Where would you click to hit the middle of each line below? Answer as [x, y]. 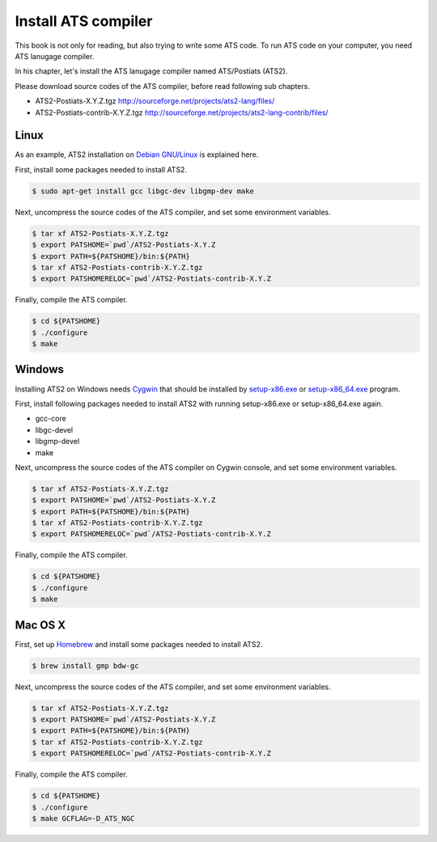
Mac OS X [40, 625]
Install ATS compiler [84, 21]
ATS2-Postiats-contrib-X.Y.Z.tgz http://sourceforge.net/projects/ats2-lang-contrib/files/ [182, 112]
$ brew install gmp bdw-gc [85, 666]
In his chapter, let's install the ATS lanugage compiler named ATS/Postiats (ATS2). [151, 71]
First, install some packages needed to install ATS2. [101, 169]
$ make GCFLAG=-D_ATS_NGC [83, 818]
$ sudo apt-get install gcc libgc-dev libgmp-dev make [143, 191]
